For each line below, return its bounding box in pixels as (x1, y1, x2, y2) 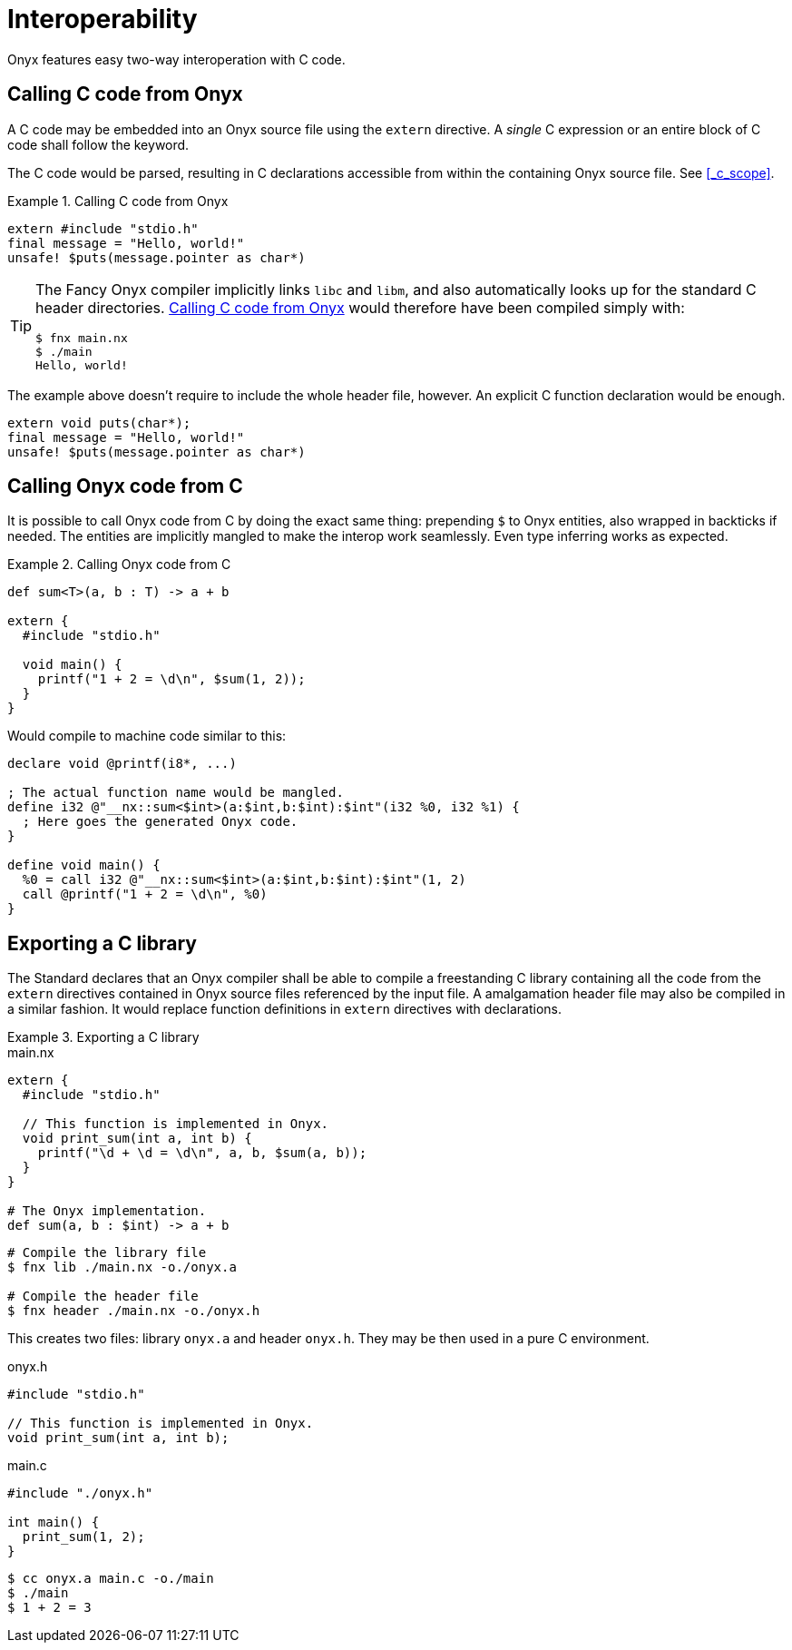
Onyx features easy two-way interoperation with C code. (7, 51, 346, 67)
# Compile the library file (7, 1245, 207, 1261)
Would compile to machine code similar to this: (7, 728, 287, 744)
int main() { (7, 1515, 100, 1530)
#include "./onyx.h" (7, 1486, 153, 1501)
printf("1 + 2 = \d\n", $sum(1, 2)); (37, 672, 306, 687)
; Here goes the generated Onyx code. (22, 814, 298, 830)
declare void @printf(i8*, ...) (7, 756, 237, 771)
